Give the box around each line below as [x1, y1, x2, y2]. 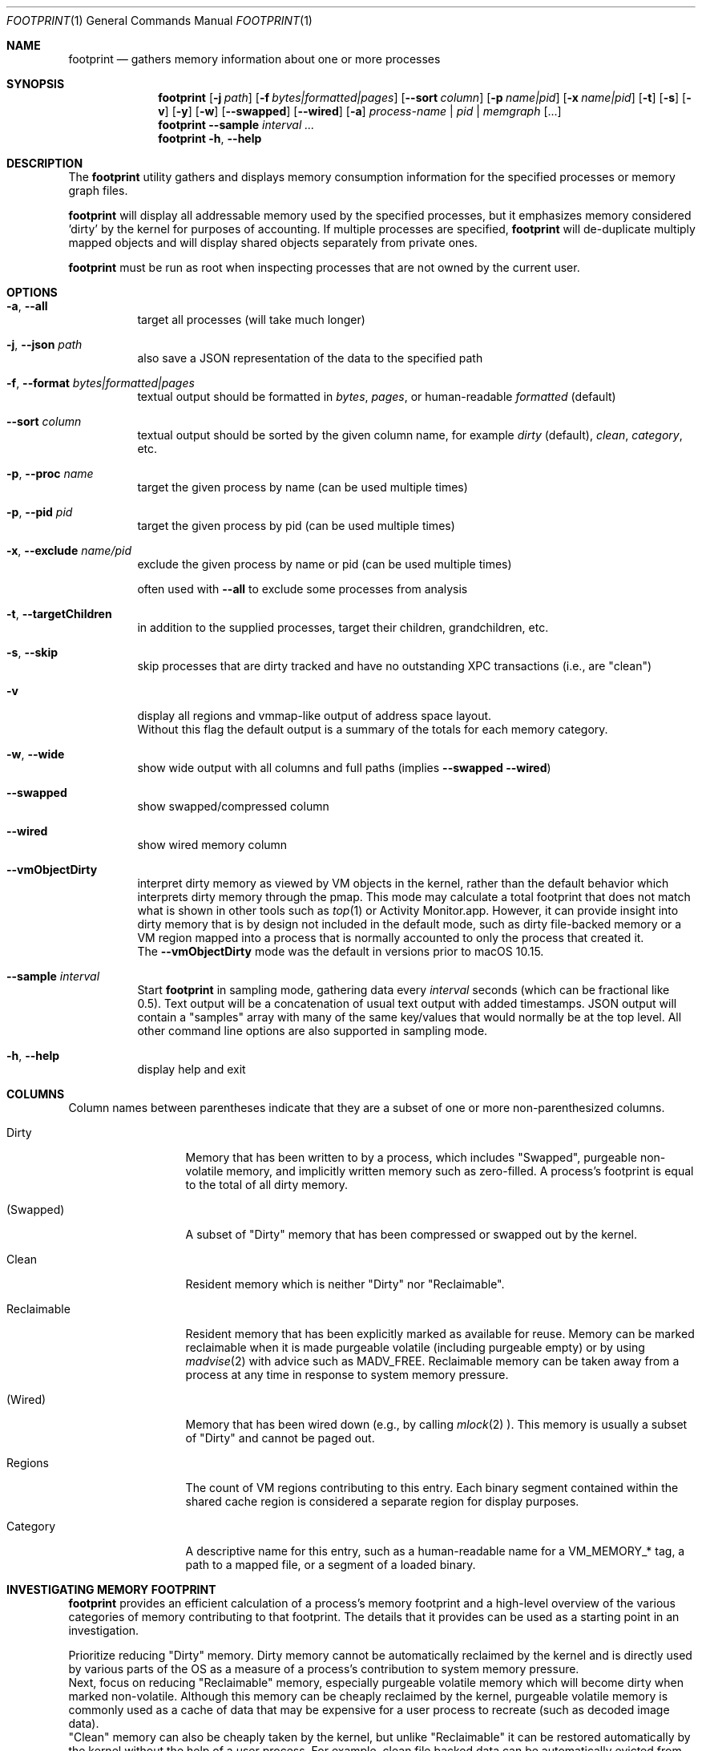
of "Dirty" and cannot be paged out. [185, 1431, 375, 1445]
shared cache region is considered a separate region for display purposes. [185, 1494, 579, 1508]
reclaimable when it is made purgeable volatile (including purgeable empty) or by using [185, 1341, 645, 1354]
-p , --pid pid [6, 505, 73, 519]
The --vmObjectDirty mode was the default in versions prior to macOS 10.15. [137, 944, 544, 958]
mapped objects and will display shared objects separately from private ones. [68, 236, 478, 249]
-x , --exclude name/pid [6, 544, 131, 557]
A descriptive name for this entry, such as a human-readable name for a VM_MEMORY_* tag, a [185, 1544, 685, 1558]
